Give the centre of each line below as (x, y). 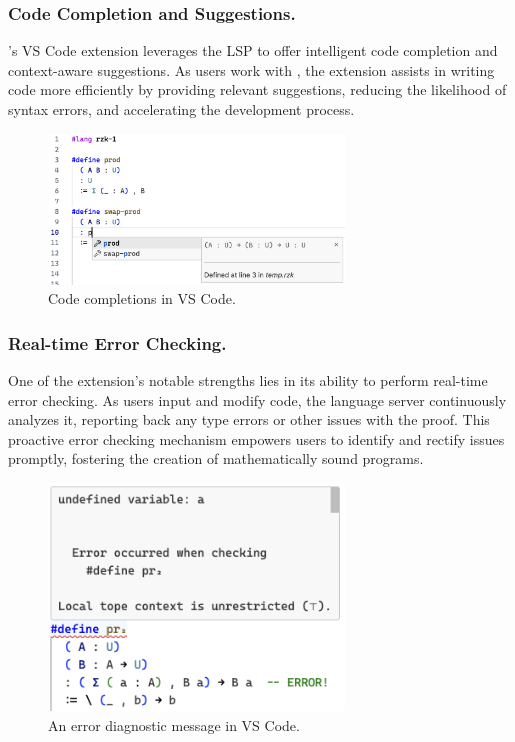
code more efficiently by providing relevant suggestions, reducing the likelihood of (257, 89)
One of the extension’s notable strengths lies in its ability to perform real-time (248, 380)
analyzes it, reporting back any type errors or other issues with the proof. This (249, 419)
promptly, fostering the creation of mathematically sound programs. (216, 458)
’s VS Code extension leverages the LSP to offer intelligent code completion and (253, 50)
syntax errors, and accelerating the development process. (181, 109)
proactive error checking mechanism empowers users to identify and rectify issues (256, 438)
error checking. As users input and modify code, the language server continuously (257, 399)
